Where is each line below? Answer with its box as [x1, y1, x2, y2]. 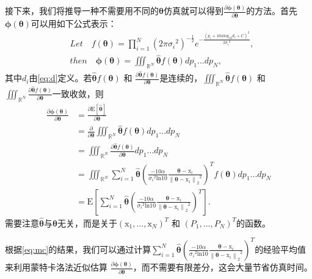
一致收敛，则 [52, 87, 104, 100]
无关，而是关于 [57, 216, 117, 229]
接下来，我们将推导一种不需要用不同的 [5, 4, 159, 17]
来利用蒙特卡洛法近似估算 [5, 261, 107, 274]
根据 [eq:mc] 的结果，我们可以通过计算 [5, 242, 151, 255]
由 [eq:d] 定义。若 [29, 71, 92, 84]
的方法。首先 [246, 4, 298, 17]
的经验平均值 [255, 242, 307, 255]
